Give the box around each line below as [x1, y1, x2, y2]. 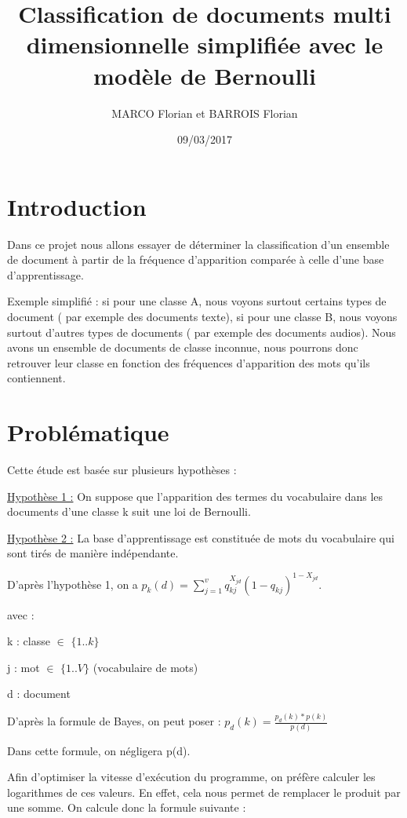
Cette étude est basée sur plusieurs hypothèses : [7, 462, 237, 478]
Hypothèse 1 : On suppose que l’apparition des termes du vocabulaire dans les [7, 488, 383, 504]
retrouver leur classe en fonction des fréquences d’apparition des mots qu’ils [7, 354, 370, 371]
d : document [7, 685, 71, 702]
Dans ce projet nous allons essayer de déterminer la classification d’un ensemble [7, 236, 390, 252]
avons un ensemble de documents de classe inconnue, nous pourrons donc [7, 339, 358, 356]
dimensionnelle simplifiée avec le [26, 28, 383, 60]
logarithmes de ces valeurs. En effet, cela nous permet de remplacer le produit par [7, 783, 401, 800]
